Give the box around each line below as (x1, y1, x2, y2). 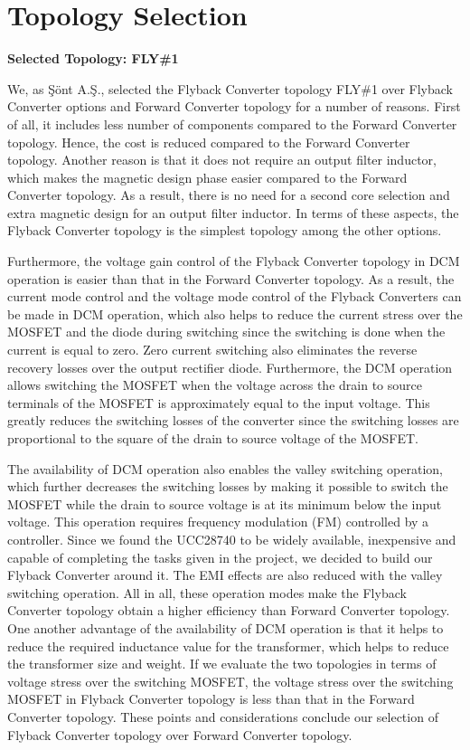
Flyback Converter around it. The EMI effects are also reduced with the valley (7, 565, 443, 584)
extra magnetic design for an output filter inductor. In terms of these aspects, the (7, 203, 459, 222)
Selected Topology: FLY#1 (7, 49, 179, 68)
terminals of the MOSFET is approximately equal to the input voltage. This (7, 393, 430, 412)
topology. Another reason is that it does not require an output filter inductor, (7, 150, 437, 169)
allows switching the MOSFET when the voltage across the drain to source (7, 375, 422, 394)
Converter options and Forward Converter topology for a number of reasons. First (7, 97, 461, 116)
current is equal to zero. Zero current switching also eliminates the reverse (7, 340, 418, 359)
